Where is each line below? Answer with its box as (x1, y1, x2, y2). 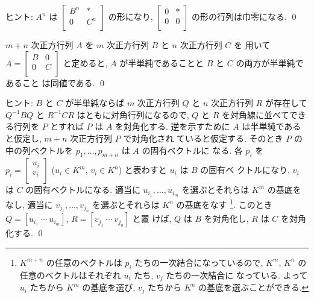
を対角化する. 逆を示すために (115, 120, 230, 133)
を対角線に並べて (221, 108, 289, 121)
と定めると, (63, 56, 108, 69)
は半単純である (242, 120, 301, 133)
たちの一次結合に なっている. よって (166, 268, 308, 281)
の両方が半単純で (236, 56, 304, 69)
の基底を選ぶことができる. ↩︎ (198, 281, 309, 294)
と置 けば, (132, 212, 172, 225)
